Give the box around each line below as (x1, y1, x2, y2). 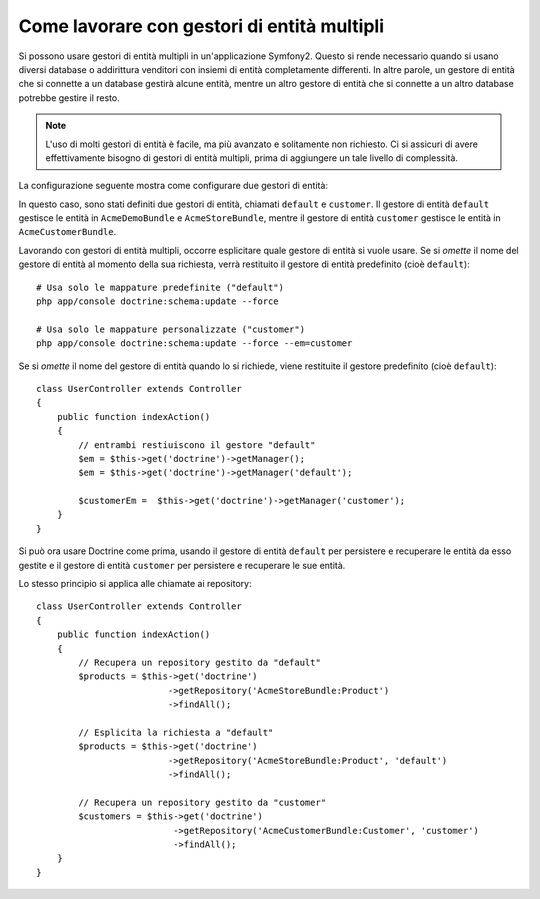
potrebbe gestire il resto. (18, 91, 120, 104)
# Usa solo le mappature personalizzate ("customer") (36, 323, 305, 335)
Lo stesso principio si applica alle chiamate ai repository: (18, 578, 252, 590)
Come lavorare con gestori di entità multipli (18, 15, 385, 37)
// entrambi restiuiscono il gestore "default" (78, 439, 316, 450)
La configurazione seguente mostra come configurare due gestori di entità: (18, 180, 329, 192)
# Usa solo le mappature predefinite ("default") (36, 281, 285, 293)
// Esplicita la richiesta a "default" (78, 726, 274, 738)
